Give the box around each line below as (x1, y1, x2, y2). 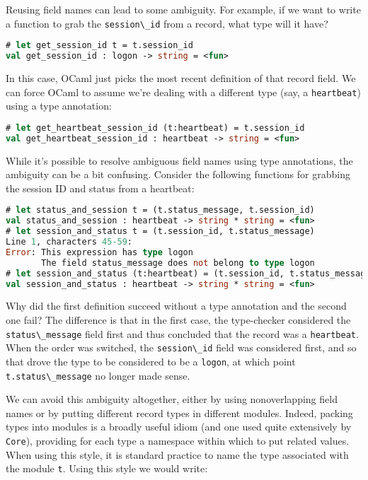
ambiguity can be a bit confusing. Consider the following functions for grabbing (6, 167, 350, 182)
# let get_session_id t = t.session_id (6, 40, 193, 51)
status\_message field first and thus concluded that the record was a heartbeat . (6, 326, 359, 341)
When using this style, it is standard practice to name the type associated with (6, 447, 349, 462)
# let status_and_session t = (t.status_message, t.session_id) (6, 205, 315, 216)
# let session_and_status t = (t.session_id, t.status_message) (6, 226, 315, 237)
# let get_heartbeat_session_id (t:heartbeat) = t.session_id (6, 122, 305, 133)
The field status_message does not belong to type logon (41, 257, 315, 268)
